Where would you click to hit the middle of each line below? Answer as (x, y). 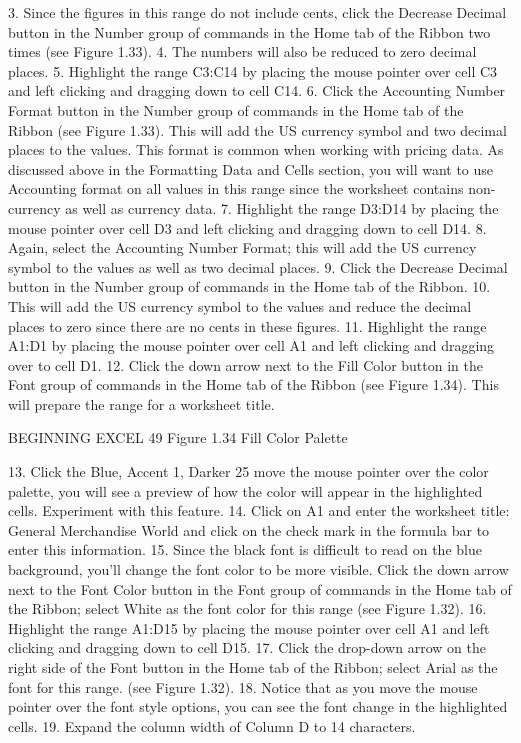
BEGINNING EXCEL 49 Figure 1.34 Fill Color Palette (178, 437)
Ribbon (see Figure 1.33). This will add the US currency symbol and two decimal (257, 129)
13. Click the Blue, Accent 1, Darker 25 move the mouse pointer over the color (248, 471)
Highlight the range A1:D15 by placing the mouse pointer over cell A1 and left (249, 627)
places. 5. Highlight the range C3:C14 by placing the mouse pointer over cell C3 (253, 70)
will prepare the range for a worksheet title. (141, 403)
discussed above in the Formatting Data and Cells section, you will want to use (251, 168)
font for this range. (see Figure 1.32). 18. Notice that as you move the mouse (243, 686)
